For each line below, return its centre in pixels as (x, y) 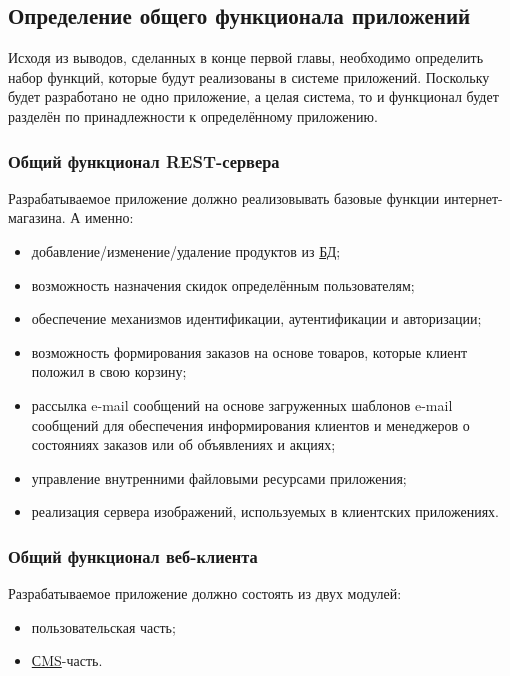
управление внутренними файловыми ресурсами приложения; (219, 477)
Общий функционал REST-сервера (144, 160)
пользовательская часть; (103, 626)
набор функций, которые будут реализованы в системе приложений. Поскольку (249, 76)
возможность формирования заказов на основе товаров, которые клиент (249, 351)
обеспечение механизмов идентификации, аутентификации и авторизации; (256, 318)
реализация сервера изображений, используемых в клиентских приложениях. (265, 511)
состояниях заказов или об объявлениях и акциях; (183, 444)
